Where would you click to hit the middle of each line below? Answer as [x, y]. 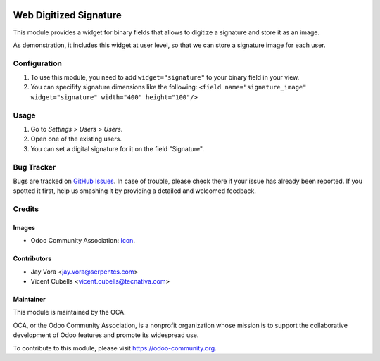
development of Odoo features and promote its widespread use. [106, 335]
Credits [26, 209]
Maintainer [29, 300]
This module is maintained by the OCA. [69, 312]
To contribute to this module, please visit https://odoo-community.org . [115, 348]
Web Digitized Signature [68, 15]
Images [24, 227]
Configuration [38, 63]
